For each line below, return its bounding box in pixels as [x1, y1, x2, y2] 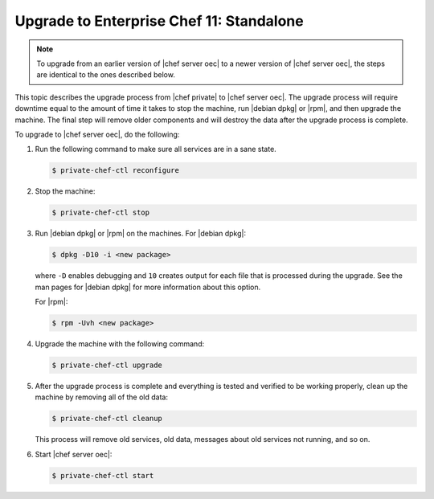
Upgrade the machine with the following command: [35, 338, 205, 349]
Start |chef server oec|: [35, 449, 113, 459]
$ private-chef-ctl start [51, 471, 154, 480]
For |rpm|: [35, 297, 68, 306]
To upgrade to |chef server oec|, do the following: [14, 129, 180, 139]
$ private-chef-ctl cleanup [51, 414, 162, 423]
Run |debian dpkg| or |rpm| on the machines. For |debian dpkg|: [35, 229, 247, 239]
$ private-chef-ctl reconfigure [51, 166, 180, 175]
